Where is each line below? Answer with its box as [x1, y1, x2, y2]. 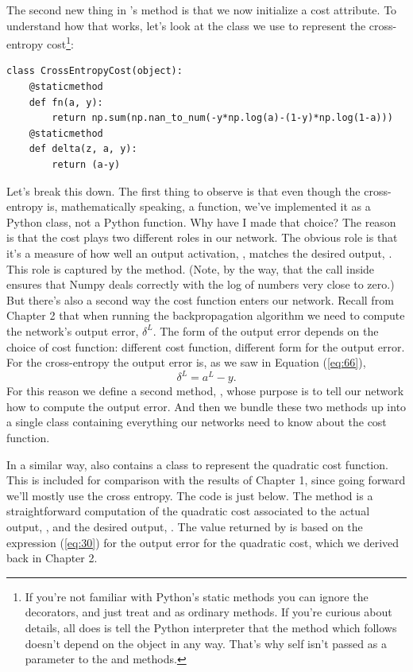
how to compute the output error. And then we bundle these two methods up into [6, 398, 407, 414]
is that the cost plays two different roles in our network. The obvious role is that [6, 229, 398, 246]
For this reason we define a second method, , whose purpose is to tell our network [6, 383, 404, 399]
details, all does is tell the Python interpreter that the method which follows [25, 619, 397, 635]
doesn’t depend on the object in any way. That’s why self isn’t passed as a [25, 635, 387, 651]
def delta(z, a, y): [29, 143, 137, 155]
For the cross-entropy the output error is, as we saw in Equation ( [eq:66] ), [6, 354, 366, 371]
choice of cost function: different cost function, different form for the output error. [6, 338, 405, 355]
